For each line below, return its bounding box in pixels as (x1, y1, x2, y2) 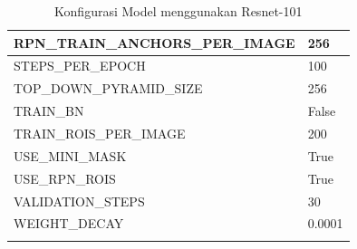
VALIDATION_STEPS (14, 191, 145, 210)
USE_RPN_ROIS (14, 168, 116, 187)
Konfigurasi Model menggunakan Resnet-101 (54, 2, 303, 20)
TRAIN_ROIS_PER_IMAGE (14, 123, 186, 142)
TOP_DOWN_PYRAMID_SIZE (14, 79, 203, 98)
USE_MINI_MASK (14, 146, 127, 165)
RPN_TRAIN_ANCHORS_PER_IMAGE (14, 33, 295, 52)
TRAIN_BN (14, 101, 84, 120)
